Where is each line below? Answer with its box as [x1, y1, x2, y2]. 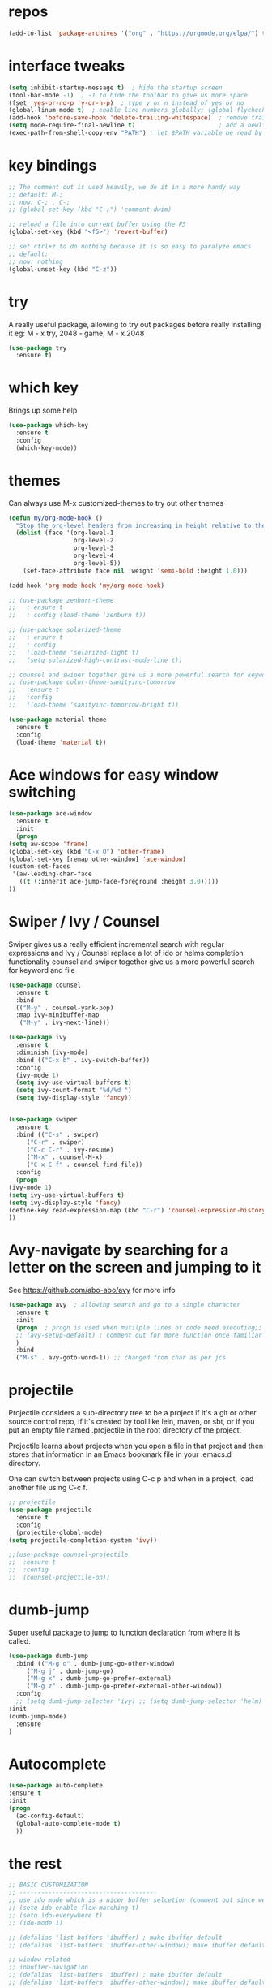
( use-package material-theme [8, 715, 107, 724]
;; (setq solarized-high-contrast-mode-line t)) [8, 656, 183, 664]
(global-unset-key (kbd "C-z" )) [8, 265, 117, 274]
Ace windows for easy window [8, 766, 219, 784]
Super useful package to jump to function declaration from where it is [8, 1627, 240, 1637]
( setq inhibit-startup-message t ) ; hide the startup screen [8, 84, 223, 92]
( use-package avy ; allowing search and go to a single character [8, 1301, 241, 1309]
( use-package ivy [8, 1034, 67, 1042]
